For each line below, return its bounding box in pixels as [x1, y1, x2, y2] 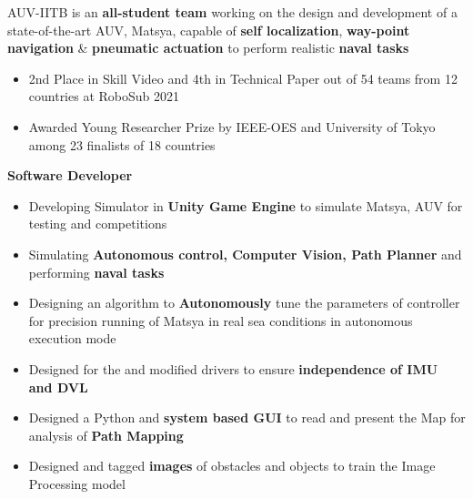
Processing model [28, 474, 126, 493]
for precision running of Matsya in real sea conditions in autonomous [28, 311, 413, 330]
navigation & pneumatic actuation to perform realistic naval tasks [7, 38, 409, 57]
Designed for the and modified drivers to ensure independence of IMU [28, 359, 438, 378]
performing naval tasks [28, 262, 165, 281]
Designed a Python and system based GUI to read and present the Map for [28, 408, 466, 427]
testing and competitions [28, 214, 167, 233]
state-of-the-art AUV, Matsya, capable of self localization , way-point [7, 20, 410, 39]
